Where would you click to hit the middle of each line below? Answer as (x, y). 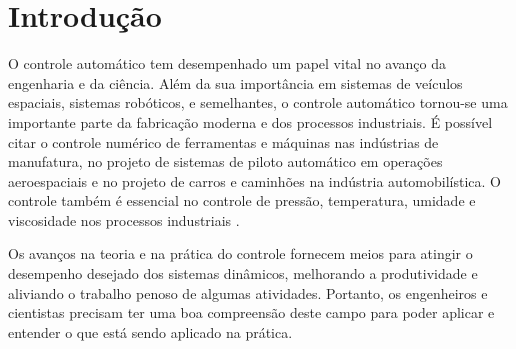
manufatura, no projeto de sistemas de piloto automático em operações (225, 161)
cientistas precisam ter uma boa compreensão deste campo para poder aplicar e (251, 312)
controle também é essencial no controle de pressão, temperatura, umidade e (242, 200)
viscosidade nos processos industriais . (124, 219)
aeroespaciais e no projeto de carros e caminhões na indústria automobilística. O (254, 180)
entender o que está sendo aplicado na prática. (150, 331)
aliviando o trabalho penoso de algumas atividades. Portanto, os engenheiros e (248, 292)
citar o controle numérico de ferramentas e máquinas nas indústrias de (223, 141)
